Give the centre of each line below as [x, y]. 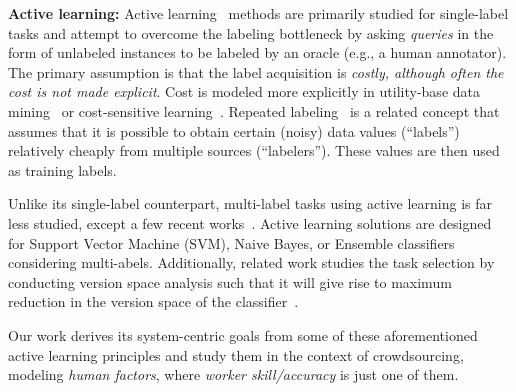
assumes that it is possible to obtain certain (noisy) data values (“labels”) [234, 130]
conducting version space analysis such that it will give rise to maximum [230, 281]
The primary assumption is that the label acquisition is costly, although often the [256, 71]
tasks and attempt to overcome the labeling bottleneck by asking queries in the [251, 32]
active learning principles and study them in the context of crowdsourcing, [236, 354]
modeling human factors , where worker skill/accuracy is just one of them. [233, 374]
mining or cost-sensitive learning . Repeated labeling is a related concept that [254, 110]
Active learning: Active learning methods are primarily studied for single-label [258, 13]
